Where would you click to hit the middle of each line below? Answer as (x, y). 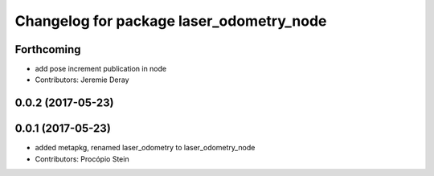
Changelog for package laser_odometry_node (171, 21)
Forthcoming (48, 49)
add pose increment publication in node (101, 69)
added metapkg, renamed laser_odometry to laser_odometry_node (145, 148)
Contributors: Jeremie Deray (82, 80)
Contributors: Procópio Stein (82, 159)
